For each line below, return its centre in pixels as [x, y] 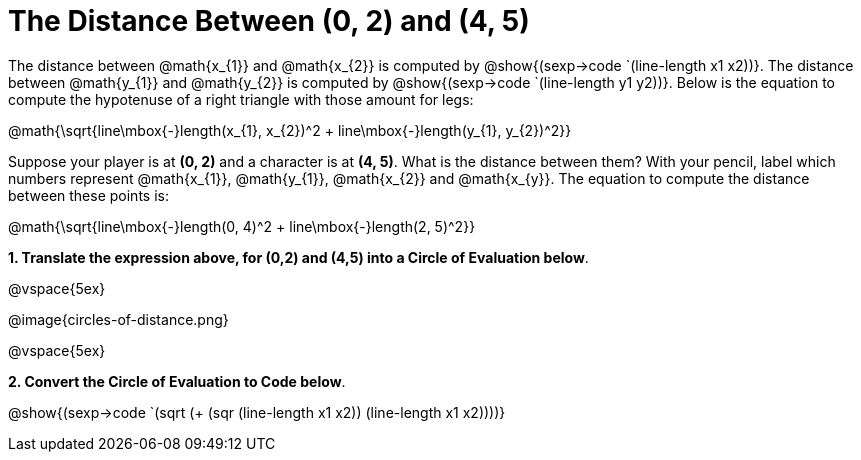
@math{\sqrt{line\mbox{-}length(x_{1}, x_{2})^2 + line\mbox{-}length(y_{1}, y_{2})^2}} [290, 130]
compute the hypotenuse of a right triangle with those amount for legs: [241, 99]
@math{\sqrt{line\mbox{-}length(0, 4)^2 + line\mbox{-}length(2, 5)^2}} [242, 226]
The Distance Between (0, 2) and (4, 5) [269, 21]
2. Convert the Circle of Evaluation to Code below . [177, 381]
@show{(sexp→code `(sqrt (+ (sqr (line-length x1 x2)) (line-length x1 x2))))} [257, 412]
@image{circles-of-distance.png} [118, 319]
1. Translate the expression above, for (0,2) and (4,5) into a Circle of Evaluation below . [298, 257]
